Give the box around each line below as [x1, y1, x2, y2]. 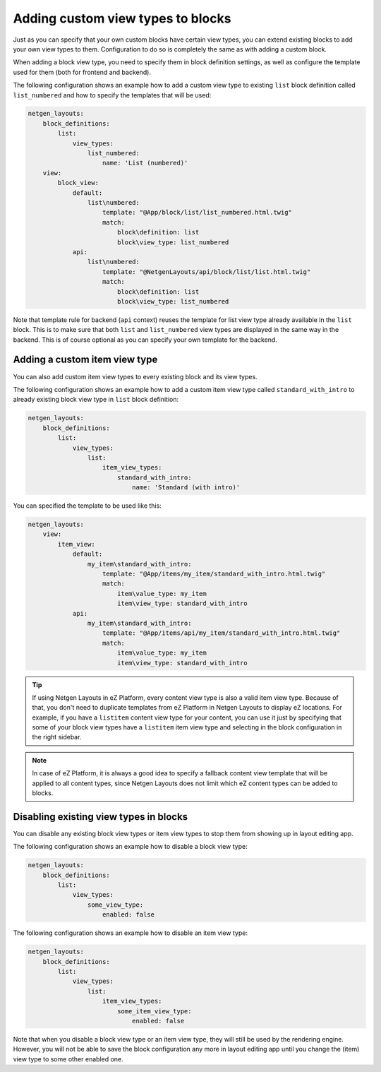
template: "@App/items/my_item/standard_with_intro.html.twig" [102, 570, 326, 578]
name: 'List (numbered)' [102, 159, 188, 167]
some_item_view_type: [116, 1007, 192, 1015]
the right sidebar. [32, 733, 82, 742]
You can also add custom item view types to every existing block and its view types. [13, 372, 258, 381]
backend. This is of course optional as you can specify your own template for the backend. [13, 335, 278, 344]
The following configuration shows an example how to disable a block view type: [13, 842, 248, 851]
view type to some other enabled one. [13, 1054, 123, 1063]
